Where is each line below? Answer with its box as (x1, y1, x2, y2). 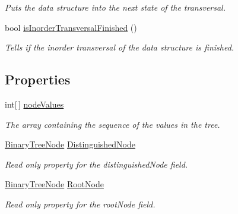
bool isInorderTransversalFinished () (5, 21, 137, 33)
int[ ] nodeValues (5, 97, 64, 110)
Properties (5, 70, 71, 89)
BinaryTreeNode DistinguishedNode (5, 138, 135, 150)
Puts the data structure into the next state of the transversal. (5, 1, 226, 13)
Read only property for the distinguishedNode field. (5, 158, 188, 170)
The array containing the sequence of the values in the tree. (5, 118, 220, 130)
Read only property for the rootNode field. (5, 197, 156, 210)
